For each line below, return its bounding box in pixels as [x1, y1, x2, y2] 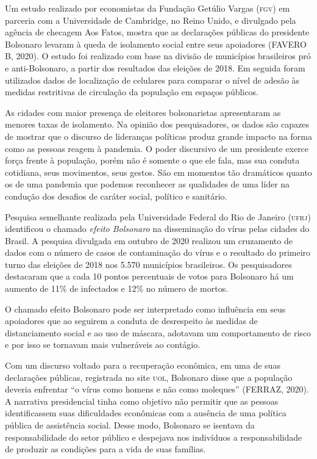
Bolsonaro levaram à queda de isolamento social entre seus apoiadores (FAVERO [5, 37, 307, 50]
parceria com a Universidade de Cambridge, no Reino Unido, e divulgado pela [5, 13, 296, 26]
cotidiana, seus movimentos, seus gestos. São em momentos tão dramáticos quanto [5, 165, 312, 178]
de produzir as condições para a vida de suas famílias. [5, 443, 206, 455]
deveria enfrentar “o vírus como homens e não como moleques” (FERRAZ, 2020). [5, 383, 309, 396]
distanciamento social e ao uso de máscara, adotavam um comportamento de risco [5, 326, 312, 339]
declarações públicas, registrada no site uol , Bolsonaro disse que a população [5, 370, 293, 383]
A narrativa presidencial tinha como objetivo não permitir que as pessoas [5, 394, 279, 407]
